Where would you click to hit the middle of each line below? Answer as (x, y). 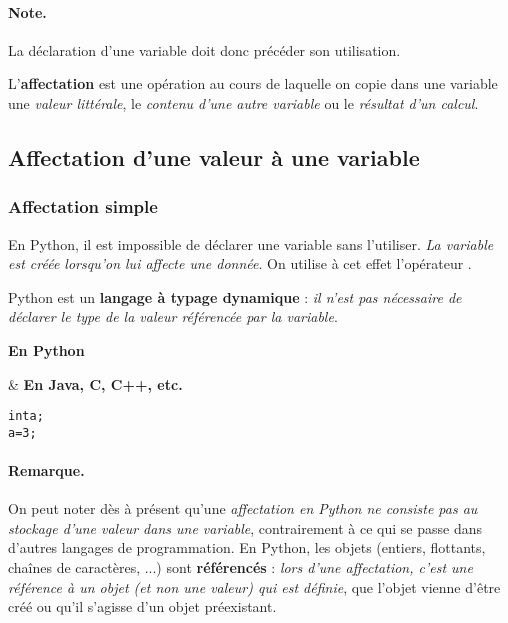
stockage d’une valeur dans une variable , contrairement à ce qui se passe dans (245, 527)
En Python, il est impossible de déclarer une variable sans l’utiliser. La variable (251, 243)
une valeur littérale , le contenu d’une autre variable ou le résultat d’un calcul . (243, 102)
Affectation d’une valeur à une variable (214, 156)
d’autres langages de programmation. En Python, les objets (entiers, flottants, (247, 547)
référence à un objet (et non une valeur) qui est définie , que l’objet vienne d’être (254, 586)
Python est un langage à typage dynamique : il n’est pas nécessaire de (235, 296)
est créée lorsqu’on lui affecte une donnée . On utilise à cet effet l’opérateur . (240, 263)
